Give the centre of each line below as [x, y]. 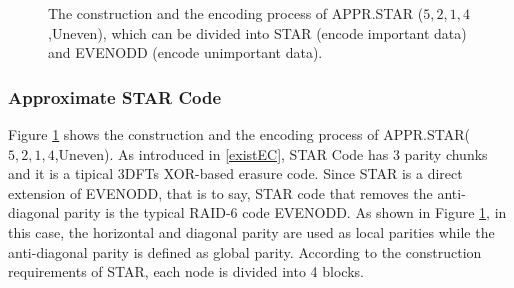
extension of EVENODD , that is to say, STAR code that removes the [220, 192]
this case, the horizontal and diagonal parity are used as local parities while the [251, 231]
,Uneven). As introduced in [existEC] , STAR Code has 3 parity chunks [271, 153]
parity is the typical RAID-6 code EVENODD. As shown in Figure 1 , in [285, 212]
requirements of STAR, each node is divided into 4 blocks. [186, 271]
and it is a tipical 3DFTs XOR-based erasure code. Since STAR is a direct [235, 173]
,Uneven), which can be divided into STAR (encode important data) [257, 32]
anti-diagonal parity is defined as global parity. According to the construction [245, 251]
